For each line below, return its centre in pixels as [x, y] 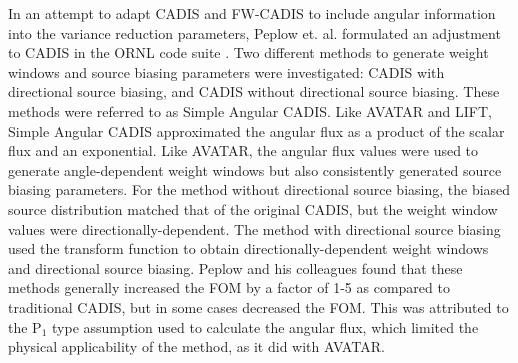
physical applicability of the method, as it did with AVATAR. [196, 346]
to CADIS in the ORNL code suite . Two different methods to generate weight [248, 52]
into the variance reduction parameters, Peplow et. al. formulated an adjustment [254, 32]
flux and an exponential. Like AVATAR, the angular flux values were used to [243, 150]
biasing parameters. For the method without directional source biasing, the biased [259, 189]
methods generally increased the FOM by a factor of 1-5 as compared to [229, 287]
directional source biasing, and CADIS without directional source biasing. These [254, 91]
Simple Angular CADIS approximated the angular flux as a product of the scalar [256, 130]
